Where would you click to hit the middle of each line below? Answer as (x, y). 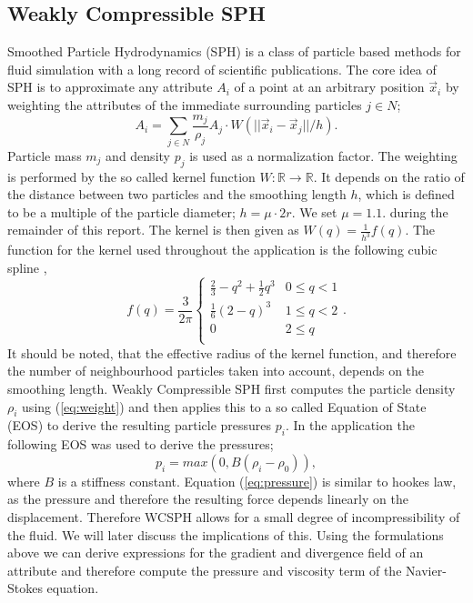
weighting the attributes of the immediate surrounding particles (185, 104)
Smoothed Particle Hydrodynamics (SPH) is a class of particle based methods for (234, 51)
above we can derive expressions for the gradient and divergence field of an (216, 553)
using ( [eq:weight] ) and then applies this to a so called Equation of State (224, 406)
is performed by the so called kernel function (131, 176)
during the (419, 211)
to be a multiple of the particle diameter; (121, 211)
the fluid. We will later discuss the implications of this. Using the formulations (226, 534)
